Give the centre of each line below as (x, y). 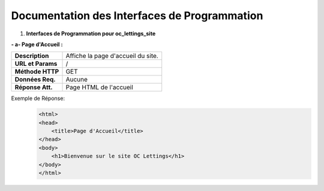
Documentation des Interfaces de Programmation (137, 16)
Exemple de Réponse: (38, 98)
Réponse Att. (34, 87)
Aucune (77, 80)
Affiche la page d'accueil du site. (112, 56)
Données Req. (35, 80)
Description (32, 56)
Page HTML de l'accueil (99, 87)
